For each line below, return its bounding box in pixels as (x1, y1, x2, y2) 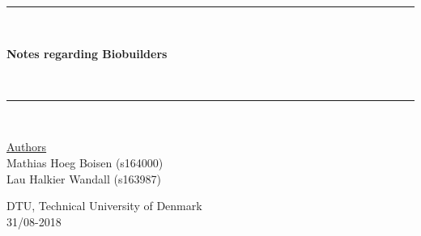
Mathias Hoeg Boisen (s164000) (6, 154, 164, 171)
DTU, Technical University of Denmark (6, 197, 202, 214)
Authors (6, 138, 47, 155)
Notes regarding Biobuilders (6, 44, 168, 61)
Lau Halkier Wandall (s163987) (6, 170, 161, 187)
